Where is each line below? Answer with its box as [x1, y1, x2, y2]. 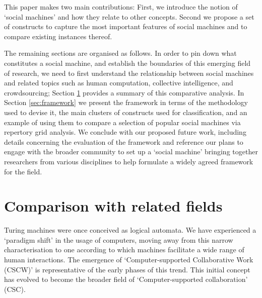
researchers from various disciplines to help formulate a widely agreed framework [4, 156, 253, 166]
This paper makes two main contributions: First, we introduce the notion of [4, 2, 238, 12]
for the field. [4, 166, 42, 176]
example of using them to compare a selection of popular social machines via [4, 117, 241, 127]
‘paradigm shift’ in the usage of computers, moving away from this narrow [4, 234, 233, 245]
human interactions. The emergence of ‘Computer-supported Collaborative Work [4, 254, 253, 264]
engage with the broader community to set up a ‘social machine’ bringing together [4, 146, 258, 157]
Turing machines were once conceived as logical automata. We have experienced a [4, 225, 256, 235]
